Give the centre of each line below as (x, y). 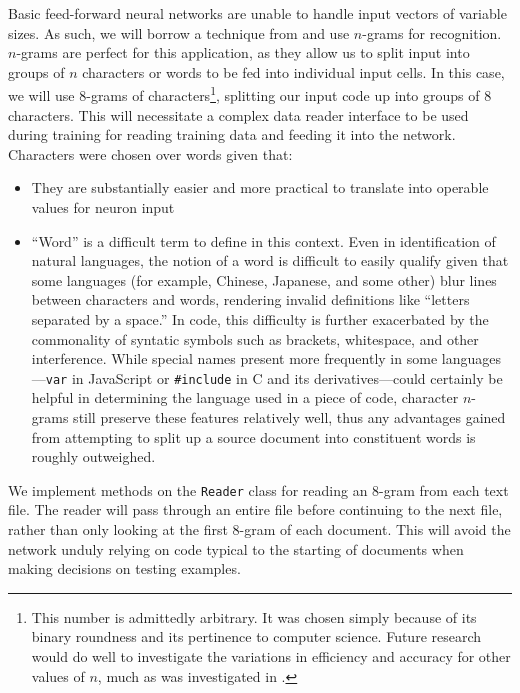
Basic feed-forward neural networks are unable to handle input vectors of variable (257, 13)
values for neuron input (103, 207)
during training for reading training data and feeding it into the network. (232, 134)
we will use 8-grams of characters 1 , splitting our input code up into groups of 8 (250, 94)
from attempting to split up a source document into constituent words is (253, 436)
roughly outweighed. (93, 456)
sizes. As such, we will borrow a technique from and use (179, 32)
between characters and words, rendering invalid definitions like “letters (250, 299)
